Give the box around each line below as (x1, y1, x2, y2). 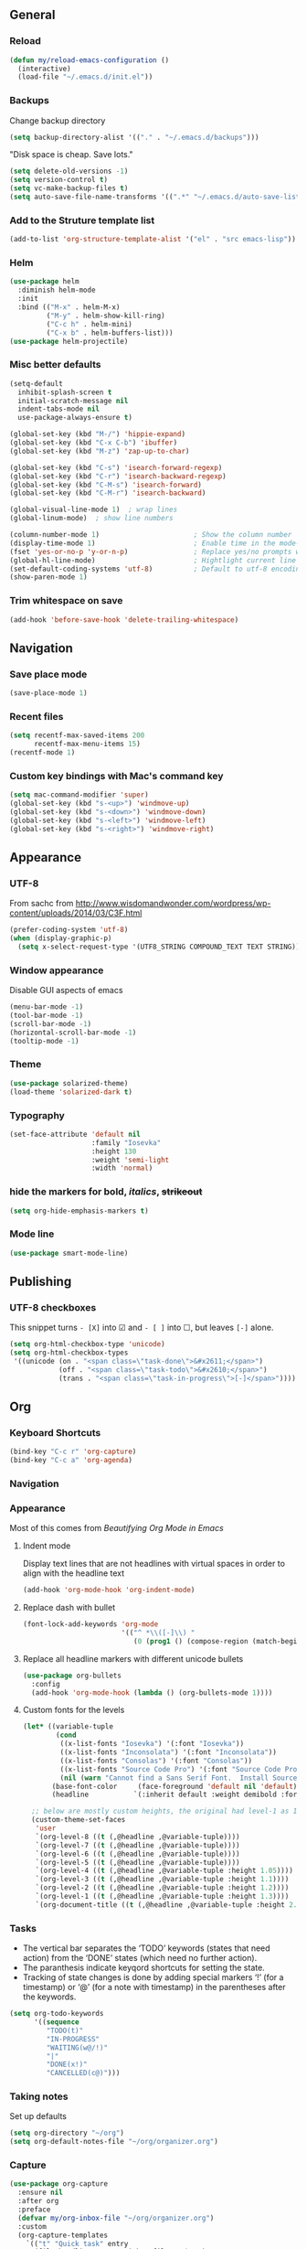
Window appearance (9, 964, 104, 977)
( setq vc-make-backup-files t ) (9, 184, 129, 193)
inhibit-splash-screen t (17, 388, 112, 397)
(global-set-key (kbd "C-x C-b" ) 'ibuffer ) (9, 438, 178, 447)
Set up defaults (9, 2111, 67, 2122)
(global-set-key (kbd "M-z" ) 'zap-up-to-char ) (9, 446, 190, 455)
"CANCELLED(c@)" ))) (46, 2069, 121, 2078)
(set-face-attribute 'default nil (9, 1130, 142, 1139)
